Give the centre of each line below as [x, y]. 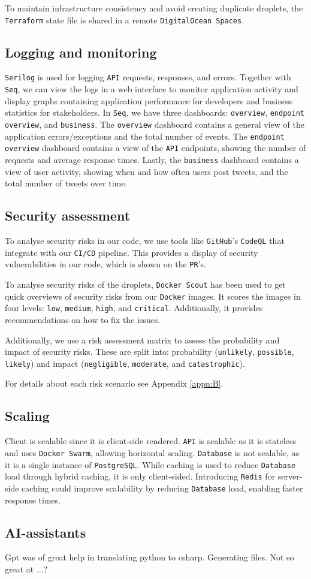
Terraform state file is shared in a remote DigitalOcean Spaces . [125, 19]
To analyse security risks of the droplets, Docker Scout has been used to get [145, 284]
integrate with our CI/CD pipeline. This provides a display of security [132, 252]
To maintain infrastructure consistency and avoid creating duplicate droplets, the [154, 8]
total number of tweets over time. [66, 183]
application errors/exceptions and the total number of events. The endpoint [145, 136]
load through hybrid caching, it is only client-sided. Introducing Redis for [140, 476]
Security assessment [68, 215]
